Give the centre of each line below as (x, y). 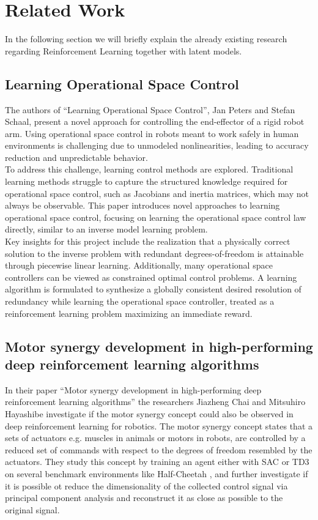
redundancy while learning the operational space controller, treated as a (140, 301)
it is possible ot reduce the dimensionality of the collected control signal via (146, 485)
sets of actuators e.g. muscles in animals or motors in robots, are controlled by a (155, 438)
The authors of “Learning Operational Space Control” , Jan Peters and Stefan (150, 109)
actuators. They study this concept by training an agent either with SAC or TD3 (157, 462)
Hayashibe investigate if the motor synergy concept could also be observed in (149, 413)
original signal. (32, 509)
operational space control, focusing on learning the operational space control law (156, 217)
